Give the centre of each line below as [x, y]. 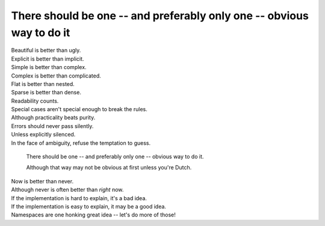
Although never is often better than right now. [67, 190]
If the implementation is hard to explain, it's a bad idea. [79, 198]
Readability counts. [35, 101]
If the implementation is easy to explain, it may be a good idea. [89, 206]
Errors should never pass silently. [52, 126]
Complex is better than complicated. [56, 76]
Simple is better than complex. [49, 67]
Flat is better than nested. [43, 84]
